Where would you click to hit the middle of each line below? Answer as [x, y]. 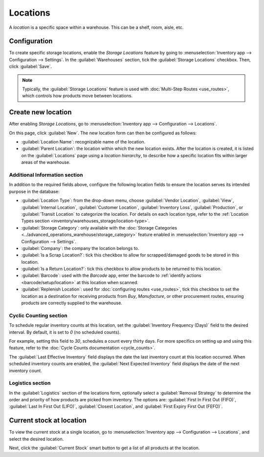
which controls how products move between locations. [77, 96]
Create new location [40, 112]
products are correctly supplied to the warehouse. [72, 303]
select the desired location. [36, 439]
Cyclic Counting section [38, 315]
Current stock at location [48, 421]
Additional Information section [46, 175]
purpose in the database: [34, 191]
